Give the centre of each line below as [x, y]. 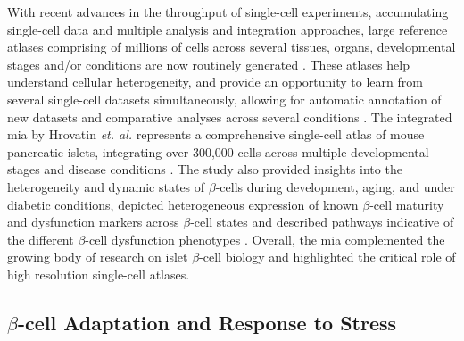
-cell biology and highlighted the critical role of [327, 257]
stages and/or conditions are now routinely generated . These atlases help [208, 64]
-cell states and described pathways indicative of [322, 222]
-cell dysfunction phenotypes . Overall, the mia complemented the [265, 239]
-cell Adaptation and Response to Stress [207, 322]
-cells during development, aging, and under [335, 186]
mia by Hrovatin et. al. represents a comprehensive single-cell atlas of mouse [216, 134]
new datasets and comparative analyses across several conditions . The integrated [230, 116]
